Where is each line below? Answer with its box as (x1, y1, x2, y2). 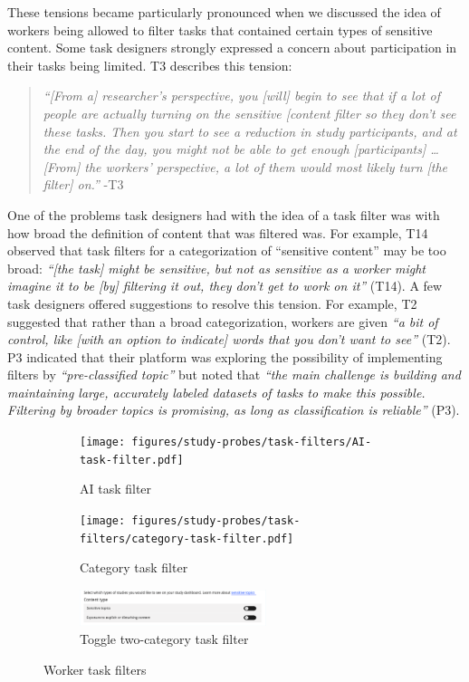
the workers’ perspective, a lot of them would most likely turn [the (84, 157, 448, 176)
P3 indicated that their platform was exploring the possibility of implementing (7, 347, 443, 366)
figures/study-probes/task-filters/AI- (131, 436, 372, 449)
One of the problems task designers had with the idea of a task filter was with (7, 205, 440, 224)
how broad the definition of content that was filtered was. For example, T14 (7, 223, 428, 242)
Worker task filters (43, 659, 147, 678)
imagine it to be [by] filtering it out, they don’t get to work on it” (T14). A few (7, 276, 443, 295)
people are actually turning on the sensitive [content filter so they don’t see (43, 103, 456, 122)
